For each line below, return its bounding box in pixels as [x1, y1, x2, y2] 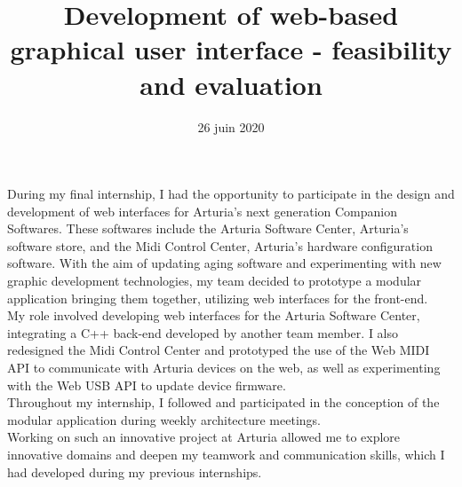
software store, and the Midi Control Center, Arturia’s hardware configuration [7, 236, 433, 255]
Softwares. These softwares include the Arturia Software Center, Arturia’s [7, 219, 409, 238]
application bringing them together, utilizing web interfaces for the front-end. [7, 288, 428, 307]
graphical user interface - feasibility [10, 31, 452, 67]
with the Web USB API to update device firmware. [7, 375, 286, 394]
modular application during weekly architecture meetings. [7, 410, 321, 428]
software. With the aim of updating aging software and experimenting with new [7, 254, 442, 272]
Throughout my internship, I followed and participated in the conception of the [7, 393, 440, 412]
